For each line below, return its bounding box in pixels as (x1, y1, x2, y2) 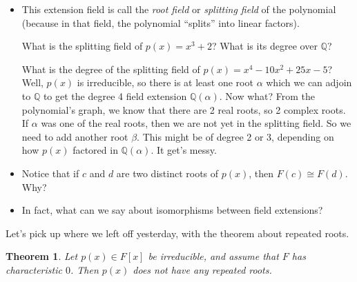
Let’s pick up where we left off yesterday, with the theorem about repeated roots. (6, 225, 349, 240)
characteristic (6, 262, 62, 276)
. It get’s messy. (151, 143, 217, 157)
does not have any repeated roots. (133, 262, 272, 276)
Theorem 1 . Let (6, 249, 78, 263)
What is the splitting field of (21, 39, 143, 53)
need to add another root (21, 129, 128, 143)
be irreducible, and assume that (148, 249, 279, 263)
